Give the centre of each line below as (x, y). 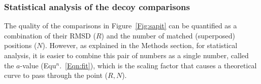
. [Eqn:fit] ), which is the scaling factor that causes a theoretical (158, 65)
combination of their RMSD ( (50, 35)
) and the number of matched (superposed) (168, 35)
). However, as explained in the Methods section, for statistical (140, 45)
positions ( (21, 45)
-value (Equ (38, 65)
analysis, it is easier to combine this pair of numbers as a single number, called (126, 55)
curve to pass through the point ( (56, 75)
